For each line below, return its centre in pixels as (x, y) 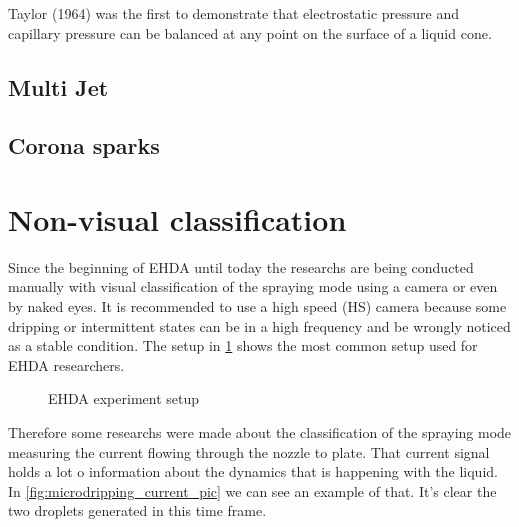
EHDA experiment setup (124, 398)
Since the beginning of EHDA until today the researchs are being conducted (241, 266)
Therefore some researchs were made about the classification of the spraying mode (260, 432)
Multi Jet (58, 86)
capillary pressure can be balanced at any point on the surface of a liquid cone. (250, 32)
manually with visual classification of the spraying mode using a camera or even (253, 286)
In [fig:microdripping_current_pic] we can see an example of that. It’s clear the (252, 490)
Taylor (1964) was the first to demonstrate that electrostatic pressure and (233, 13)
